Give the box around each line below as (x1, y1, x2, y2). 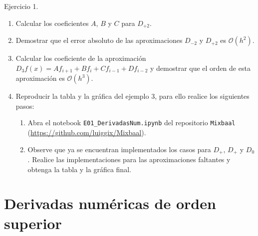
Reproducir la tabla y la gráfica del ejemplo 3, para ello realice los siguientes (15, 91, 250, 101)
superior (4, 213, 62, 233)
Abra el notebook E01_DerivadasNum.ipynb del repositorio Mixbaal (27, 117, 236, 128)
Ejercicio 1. (4, 1, 38, 11)
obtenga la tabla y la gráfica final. (27, 164, 131, 174)
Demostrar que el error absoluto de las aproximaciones (15, 35, 183, 45)
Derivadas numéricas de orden (4, 193, 216, 214)
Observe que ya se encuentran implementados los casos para (27, 144, 211, 154)
